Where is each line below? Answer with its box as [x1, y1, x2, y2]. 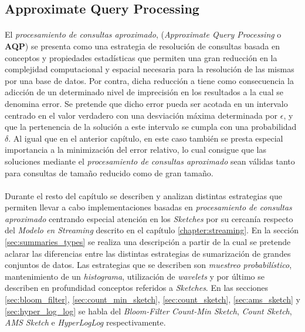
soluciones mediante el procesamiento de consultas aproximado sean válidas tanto [5, 155, 295, 167]
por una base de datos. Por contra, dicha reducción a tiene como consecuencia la [5, 74, 294, 86]
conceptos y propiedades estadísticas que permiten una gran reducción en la [5, 51, 277, 63]
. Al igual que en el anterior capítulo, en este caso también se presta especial [8, 132, 283, 144]
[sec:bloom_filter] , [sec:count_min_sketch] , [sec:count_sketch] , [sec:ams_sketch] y [5, 293, 300, 306]
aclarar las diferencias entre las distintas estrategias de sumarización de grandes [5, 247, 291, 259]
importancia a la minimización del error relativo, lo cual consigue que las [5, 143, 267, 156]
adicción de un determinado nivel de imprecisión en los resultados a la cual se [5, 86, 283, 98]
